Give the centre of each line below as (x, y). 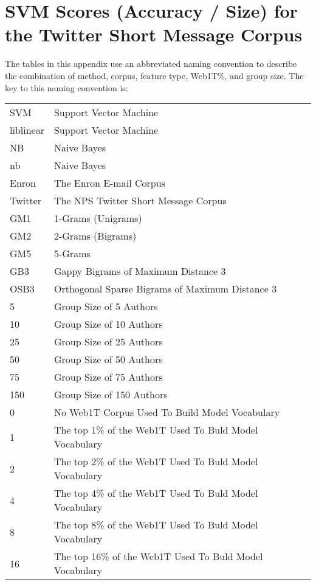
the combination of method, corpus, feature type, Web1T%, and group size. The (154, 75)
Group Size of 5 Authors (106, 306)
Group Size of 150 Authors (111, 395)
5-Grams (72, 254)
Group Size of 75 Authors (108, 377)
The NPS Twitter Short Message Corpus (140, 201)
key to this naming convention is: (67, 87)
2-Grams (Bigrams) (95, 236)
